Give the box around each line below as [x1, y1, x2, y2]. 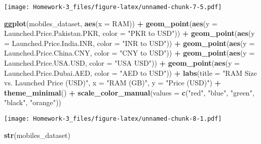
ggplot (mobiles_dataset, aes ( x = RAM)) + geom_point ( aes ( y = [4, 18, 217, 28]
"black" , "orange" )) [4, 97, 61, 108]
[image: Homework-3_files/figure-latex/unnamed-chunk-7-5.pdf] [4, 4, 222, 11]
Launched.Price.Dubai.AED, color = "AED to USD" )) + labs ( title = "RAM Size [4, 67, 257, 78]
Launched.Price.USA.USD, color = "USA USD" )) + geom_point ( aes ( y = [4, 58, 240, 68]
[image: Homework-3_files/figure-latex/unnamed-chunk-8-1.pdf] [4, 115, 222, 122]
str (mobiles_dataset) [4, 129, 71, 140]
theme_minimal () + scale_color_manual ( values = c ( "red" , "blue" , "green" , [4, 87, 254, 98]
